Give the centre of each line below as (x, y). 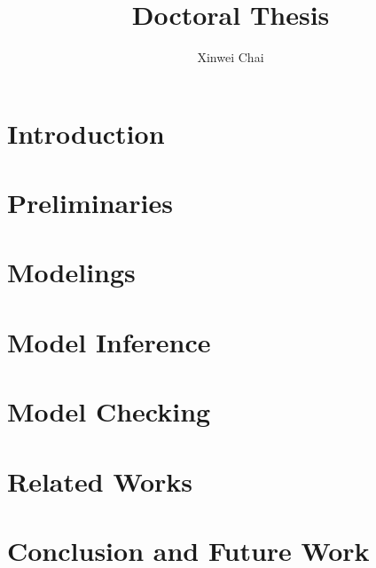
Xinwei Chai (231, 57)
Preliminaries (90, 203)
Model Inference (109, 341)
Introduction (86, 133)
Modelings (71, 272)
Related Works (100, 481)
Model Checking (109, 411)
